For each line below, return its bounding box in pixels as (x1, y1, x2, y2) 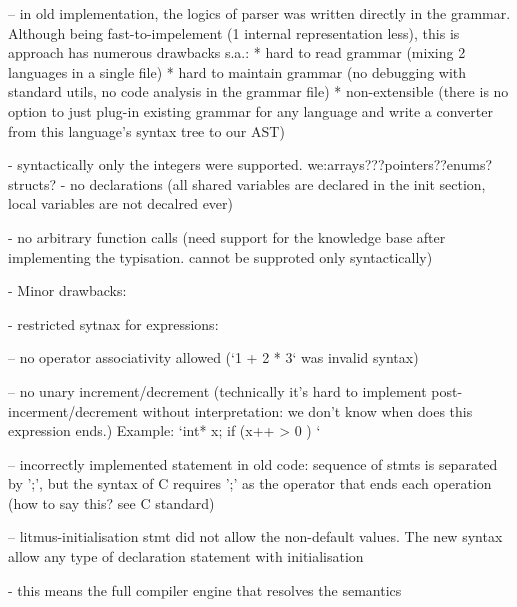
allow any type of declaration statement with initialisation (8, 546, 364, 567)
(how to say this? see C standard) (8, 492, 215, 513)
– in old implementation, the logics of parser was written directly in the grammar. (8, 3, 511, 23)
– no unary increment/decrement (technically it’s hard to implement (8, 380, 427, 401)
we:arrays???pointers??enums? (307, 154, 493, 175)
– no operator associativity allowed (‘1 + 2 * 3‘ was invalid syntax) (8, 347, 419, 368)
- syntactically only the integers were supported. (8, 154, 303, 175)
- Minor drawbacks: (8, 280, 127, 301)
